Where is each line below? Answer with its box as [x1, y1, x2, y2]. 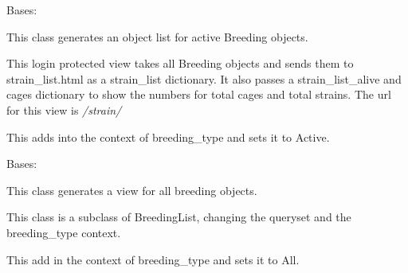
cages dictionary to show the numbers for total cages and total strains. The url [6, 86, 391, 103]
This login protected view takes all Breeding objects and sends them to [6, 55, 354, 72]
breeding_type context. [6, 224, 121, 240]
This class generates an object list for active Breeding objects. [6, 28, 308, 45]
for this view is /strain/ [6, 101, 122, 118]
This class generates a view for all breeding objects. [6, 181, 257, 198]
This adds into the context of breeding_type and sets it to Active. [6, 128, 330, 145]
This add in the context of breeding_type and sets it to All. [6, 251, 300, 267]
